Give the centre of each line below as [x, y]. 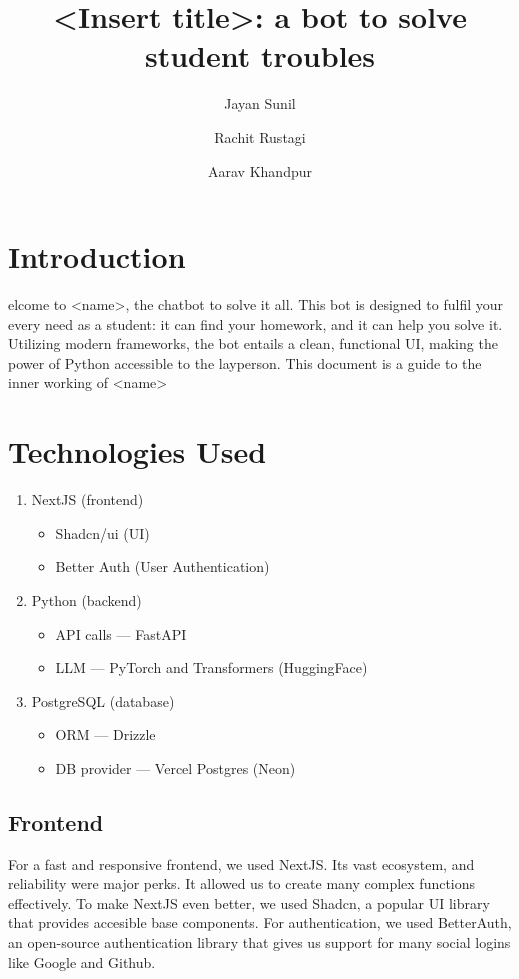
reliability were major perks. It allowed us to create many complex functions [242, 883]
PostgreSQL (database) [103, 700]
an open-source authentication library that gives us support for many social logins [259, 942]
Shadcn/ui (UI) [102, 532]
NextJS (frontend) [87, 499]
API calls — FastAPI [121, 633]
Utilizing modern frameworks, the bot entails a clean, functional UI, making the [253, 343]
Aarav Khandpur [260, 170]
